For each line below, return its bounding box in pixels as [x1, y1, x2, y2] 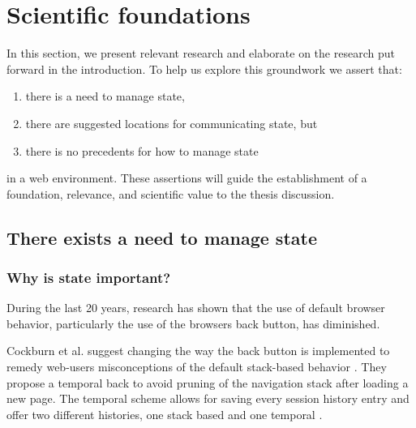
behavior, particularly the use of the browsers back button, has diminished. [6, 315, 380, 332]
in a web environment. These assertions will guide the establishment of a [6, 169, 367, 186]
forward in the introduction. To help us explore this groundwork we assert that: [6, 60, 402, 77]
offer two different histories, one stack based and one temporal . [6, 405, 323, 422]
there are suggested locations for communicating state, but [25, 114, 318, 131]
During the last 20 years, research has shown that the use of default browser [6, 299, 385, 316]
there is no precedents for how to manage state [25, 142, 259, 159]
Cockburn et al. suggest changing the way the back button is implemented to [6, 342, 390, 359]
